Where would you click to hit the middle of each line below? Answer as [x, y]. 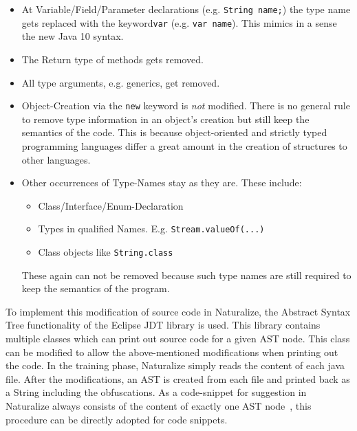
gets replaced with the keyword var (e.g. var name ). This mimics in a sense [179, 22]
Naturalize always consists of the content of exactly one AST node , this [159, 405]
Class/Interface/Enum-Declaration [111, 205]
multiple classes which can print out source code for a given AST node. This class [178, 338]
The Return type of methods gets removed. [112, 59]
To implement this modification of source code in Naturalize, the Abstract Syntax [178, 311]
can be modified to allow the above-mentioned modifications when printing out [172, 352]
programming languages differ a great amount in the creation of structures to [184, 145]
